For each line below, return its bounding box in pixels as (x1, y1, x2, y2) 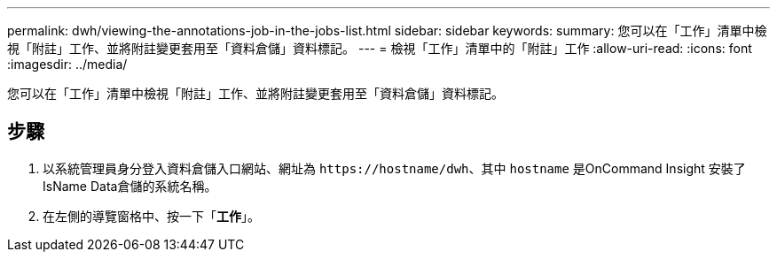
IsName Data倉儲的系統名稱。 (43, 178, 217, 194)
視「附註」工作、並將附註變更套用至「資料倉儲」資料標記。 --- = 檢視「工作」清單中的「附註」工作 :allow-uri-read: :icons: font (7, 41, 752, 56)
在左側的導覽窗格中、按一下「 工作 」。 (43, 208, 260, 224)
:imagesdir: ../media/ (7, 57, 128, 72)
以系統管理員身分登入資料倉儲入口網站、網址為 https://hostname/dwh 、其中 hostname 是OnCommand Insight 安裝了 (43, 160, 746, 176)
